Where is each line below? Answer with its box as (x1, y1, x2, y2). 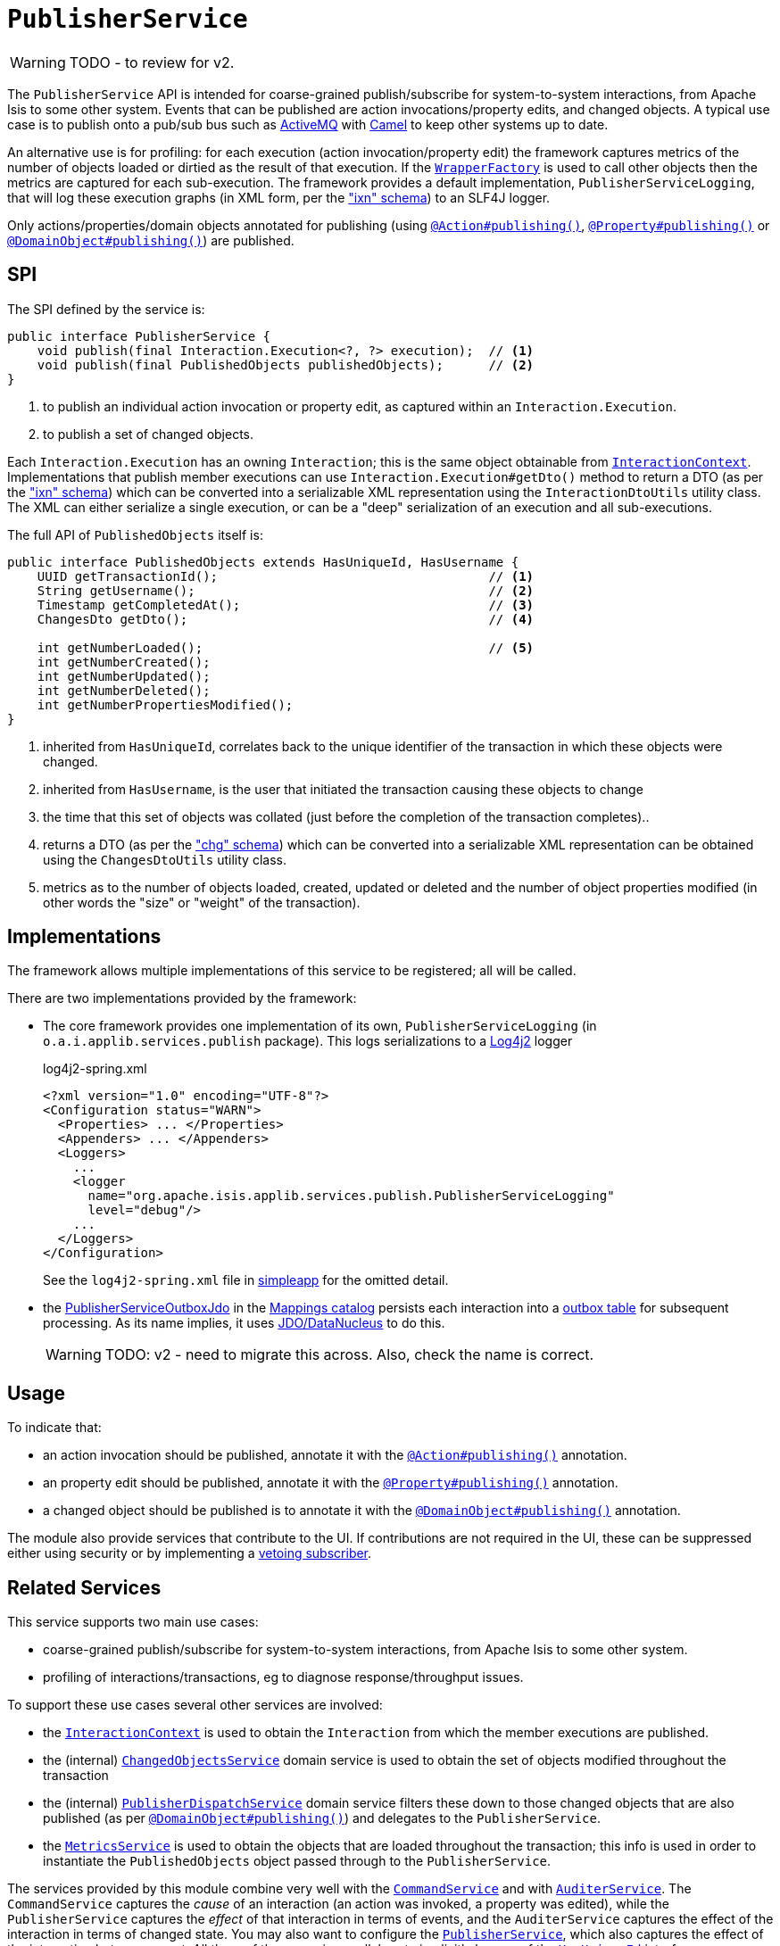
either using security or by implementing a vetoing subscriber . (7, 1545, 372, 1561)
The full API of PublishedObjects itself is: (7, 526, 263, 542)
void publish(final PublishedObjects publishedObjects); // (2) (37, 357, 535, 372)
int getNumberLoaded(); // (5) (37, 640, 535, 655)
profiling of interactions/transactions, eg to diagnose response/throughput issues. (43, 1669, 524, 1685)
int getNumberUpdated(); (37, 668, 211, 683)
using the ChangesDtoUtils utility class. (43, 851, 286, 867)
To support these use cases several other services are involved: (7, 1697, 383, 1713)
